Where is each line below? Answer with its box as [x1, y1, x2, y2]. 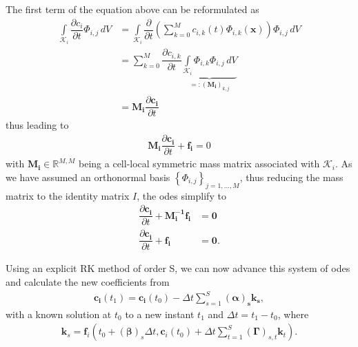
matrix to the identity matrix [6, 188, 130, 202]
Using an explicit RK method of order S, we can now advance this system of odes [6, 261, 350, 275]
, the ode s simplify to [137, 188, 226, 202]
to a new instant [125, 306, 195, 321]
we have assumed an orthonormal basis [6, 169, 170, 184]
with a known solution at [6, 306, 112, 321]
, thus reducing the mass [239, 169, 344, 184]
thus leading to [6, 118, 69, 132]
